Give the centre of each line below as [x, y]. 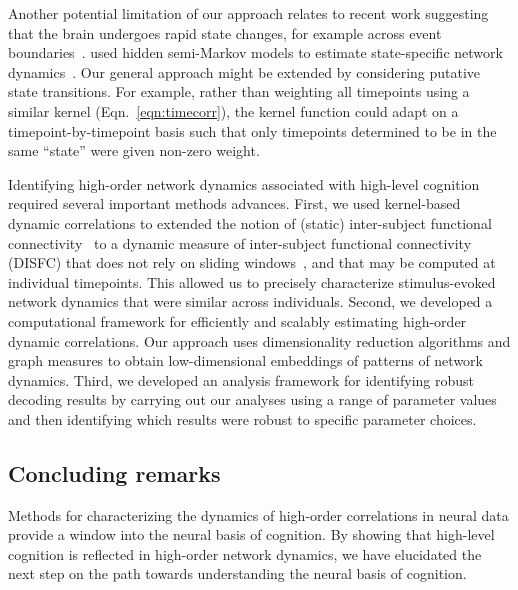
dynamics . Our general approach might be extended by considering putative [244, 71]
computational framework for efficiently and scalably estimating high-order [237, 320]
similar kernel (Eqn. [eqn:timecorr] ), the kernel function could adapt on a [233, 110]
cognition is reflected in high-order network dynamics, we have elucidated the [245, 553]
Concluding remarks [114, 472]
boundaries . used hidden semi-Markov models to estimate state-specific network [255, 52]
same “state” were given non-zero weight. [134, 150]
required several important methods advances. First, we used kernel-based [234, 203]
